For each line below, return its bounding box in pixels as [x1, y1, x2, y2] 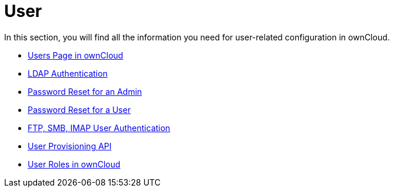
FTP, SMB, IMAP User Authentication [28, 122, 171, 133]
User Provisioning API [28, 140, 112, 151]
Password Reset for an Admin [28, 86, 142, 97]
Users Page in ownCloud [28, 50, 123, 60]
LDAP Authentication [28, 68, 108, 78]
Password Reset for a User [28, 104, 131, 115]
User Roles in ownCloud [28, 159, 121, 169]
